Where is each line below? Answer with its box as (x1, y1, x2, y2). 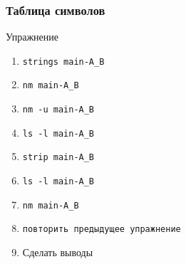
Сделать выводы (22, 245, 93, 260)
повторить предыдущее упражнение (22, 224, 181, 235)
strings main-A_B (22, 56, 105, 67)
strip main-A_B (22, 152, 95, 163)
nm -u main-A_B (22, 105, 95, 115)
